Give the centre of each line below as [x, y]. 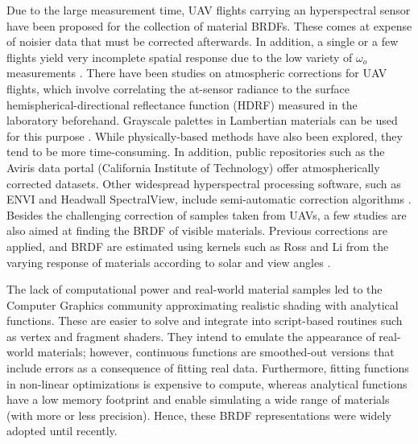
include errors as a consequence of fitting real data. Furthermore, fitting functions [208, 368]
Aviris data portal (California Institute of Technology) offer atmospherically [193, 167]
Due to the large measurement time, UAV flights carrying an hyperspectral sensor [209, 10]
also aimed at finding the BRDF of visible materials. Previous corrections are [197, 230]
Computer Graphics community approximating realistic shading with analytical [203, 304]
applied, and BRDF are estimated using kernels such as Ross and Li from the [198, 246]
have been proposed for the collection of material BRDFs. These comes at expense [209, 25]
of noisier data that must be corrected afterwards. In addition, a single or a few [203, 41]
